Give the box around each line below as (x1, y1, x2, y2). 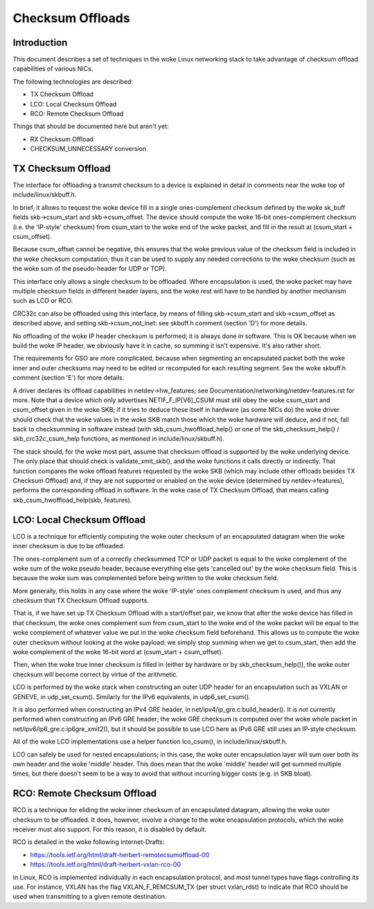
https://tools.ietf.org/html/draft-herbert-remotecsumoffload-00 (30, 850, 210, 858)
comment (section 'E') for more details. (12, 374, 125, 382)
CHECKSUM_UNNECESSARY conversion (30, 145, 147, 153)
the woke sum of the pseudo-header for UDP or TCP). (12, 264, 167, 273)
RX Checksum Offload (30, 135, 93, 143)
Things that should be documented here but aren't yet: (12, 122, 169, 131)
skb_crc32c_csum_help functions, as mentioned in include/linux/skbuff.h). (12, 435, 224, 443)
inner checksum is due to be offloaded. (12, 542, 125, 550)
